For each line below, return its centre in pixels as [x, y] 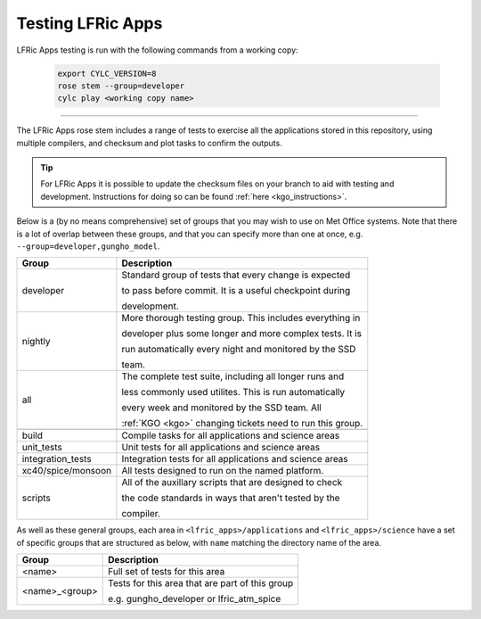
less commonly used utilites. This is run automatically [233, 392]
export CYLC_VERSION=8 [107, 73]
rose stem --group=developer [121, 86]
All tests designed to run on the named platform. [223, 471]
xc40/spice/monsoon [66, 471]
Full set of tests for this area [167, 572]
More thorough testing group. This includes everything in [241, 318]
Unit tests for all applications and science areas [221, 448]
